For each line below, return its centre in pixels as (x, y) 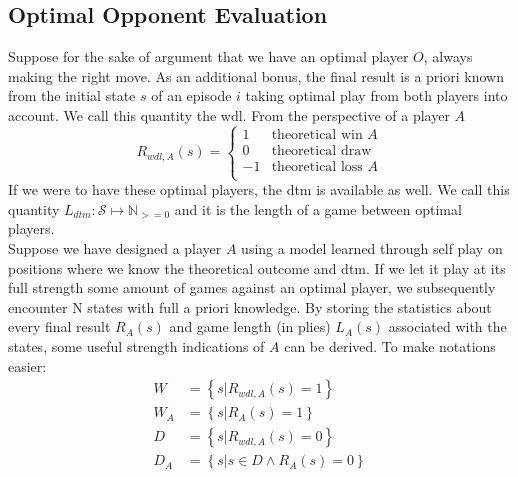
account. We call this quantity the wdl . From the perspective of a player (229, 114)
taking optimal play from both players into (376, 95)
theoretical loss (317, 166)
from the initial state (72, 95)
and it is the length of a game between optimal (318, 208)
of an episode (191, 95)
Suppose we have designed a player (115, 247)
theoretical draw (321, 150)
